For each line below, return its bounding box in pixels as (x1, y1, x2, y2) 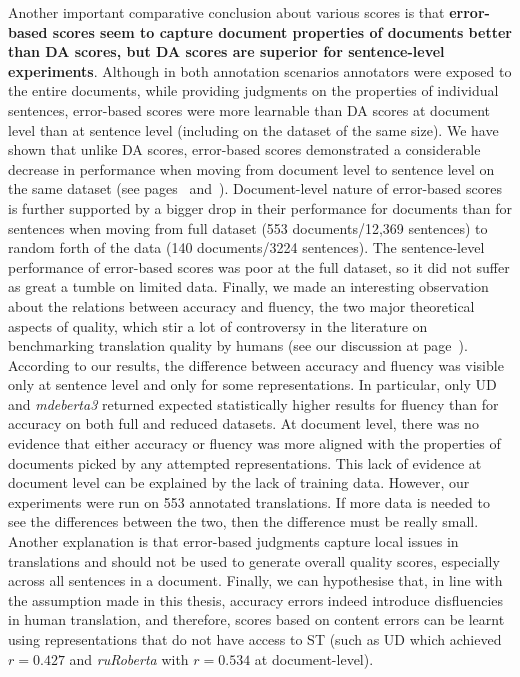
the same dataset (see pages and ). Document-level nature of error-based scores (8, 178, 502, 199)
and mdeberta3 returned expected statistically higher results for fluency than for (8, 393, 499, 414)
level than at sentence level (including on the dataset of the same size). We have (8, 119, 499, 140)
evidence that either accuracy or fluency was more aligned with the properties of (8, 433, 501, 454)
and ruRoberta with (69, 648, 189, 669)
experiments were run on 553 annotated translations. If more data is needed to (8, 491, 490, 512)
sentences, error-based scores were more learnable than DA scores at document (8, 99, 491, 120)
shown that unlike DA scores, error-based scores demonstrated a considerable (8, 139, 481, 160)
